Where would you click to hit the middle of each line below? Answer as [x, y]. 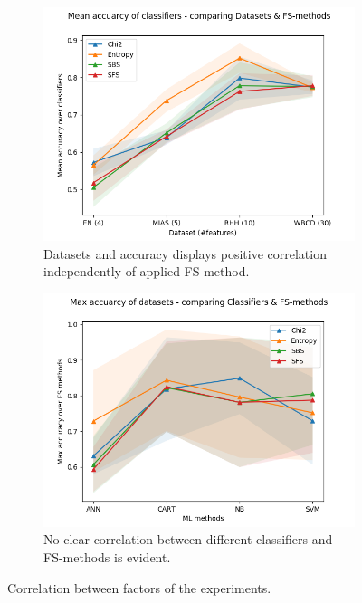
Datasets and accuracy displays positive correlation [185, 253]
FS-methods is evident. [107, 556]
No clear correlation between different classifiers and [188, 539]
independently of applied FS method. [147, 271]
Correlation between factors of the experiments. [139, 587]
